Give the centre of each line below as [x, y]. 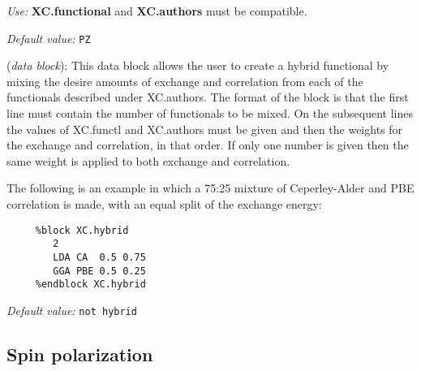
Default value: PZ [49, 38]
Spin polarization [80, 354]
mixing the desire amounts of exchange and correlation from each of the [185, 81]
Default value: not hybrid [72, 310]
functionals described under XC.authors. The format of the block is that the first [208, 97]
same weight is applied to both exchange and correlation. [148, 160]
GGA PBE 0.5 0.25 [99, 271]
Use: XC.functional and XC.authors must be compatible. [157, 11]
